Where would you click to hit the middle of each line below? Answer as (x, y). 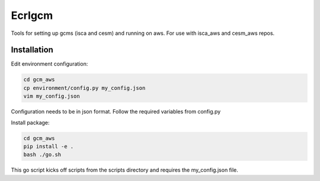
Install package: (30, 122)
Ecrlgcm (32, 15)
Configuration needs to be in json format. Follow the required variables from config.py (116, 112)
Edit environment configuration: (49, 64)
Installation (32, 50)
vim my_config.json (52, 96)
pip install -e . (49, 146)
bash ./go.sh (42, 155)
